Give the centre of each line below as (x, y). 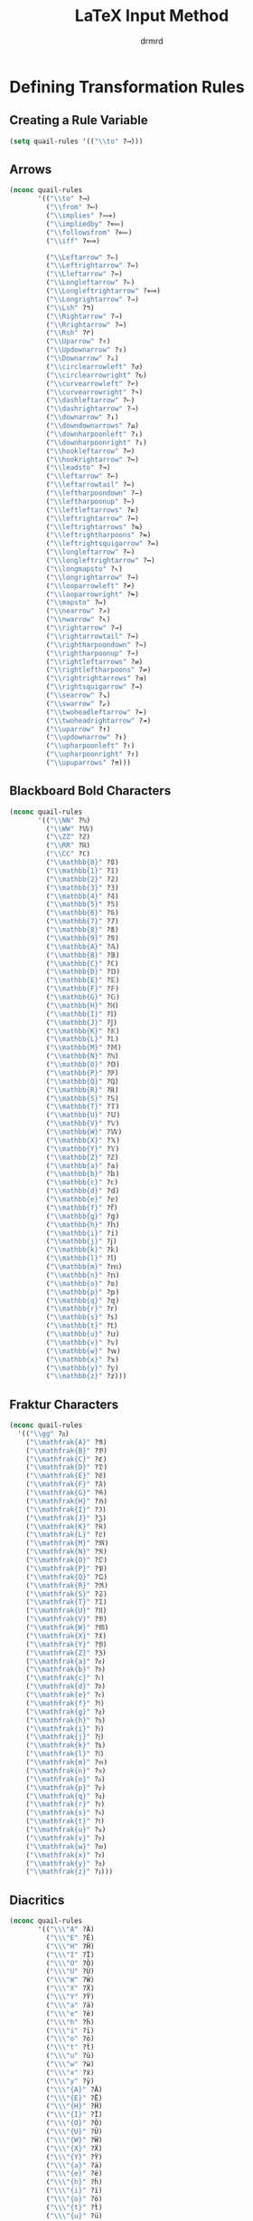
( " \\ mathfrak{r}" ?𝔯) (66, 1804)
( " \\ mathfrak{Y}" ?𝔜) (66, 1644)
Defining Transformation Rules (127, 87)
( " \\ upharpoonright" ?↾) (93, 754)
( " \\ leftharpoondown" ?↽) (94, 493)
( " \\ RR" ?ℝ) (68, 845)
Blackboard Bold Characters (90, 791)
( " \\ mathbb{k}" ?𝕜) (82, 1250)
